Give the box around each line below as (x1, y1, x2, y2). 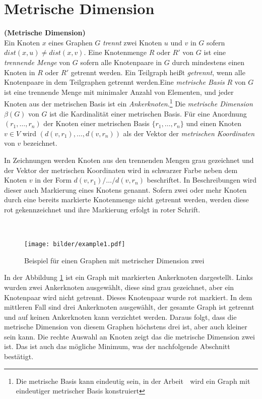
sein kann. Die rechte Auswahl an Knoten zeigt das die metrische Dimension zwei (4, 331, 255, 341)
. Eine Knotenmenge (84, 47, 147, 58)
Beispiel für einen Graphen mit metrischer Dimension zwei (24, 255, 205, 265)
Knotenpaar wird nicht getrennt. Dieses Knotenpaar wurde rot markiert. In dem (4, 292, 252, 302)
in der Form (35, 175, 72, 185)
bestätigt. (4, 351, 34, 362)
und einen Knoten (186, 118, 242, 129)
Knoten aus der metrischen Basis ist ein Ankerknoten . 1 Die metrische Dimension (4, 97, 253, 108)
